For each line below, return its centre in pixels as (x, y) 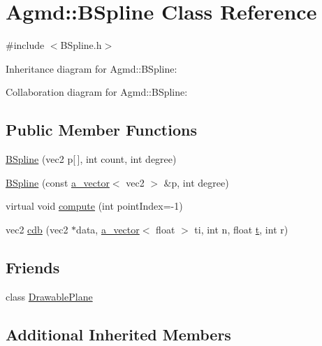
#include (25, 45)
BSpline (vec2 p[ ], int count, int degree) (91, 159)
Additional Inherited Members (118, 334)
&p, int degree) (196, 182)
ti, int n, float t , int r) (241, 229)
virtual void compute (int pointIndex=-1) (94, 206)
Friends (33, 267)
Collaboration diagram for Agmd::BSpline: (97, 92)
